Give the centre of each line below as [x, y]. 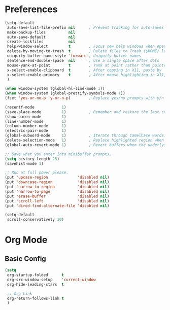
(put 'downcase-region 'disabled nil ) [57, 182]
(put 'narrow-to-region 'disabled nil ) [57, 187]
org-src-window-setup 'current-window [51, 280]
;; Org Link [20, 294]
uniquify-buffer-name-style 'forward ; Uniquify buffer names [74, 56]
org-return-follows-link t [36, 298]
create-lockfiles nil [41, 42]
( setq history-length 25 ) [32, 159]
